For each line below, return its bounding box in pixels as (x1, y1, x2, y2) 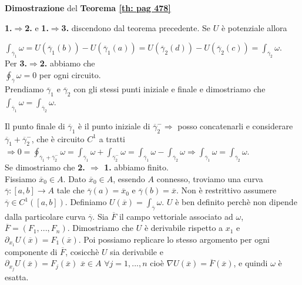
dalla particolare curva (5, 210, 86, 222)
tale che (56, 184, 85, 196)
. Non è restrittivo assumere (176, 184, 277, 196)
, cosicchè (65, 245, 99, 257)
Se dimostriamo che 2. (5, 161, 85, 173)
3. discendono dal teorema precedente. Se (61, 21, 210, 33)
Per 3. (5, 56, 28, 69)
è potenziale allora (221, 21, 287, 33)
